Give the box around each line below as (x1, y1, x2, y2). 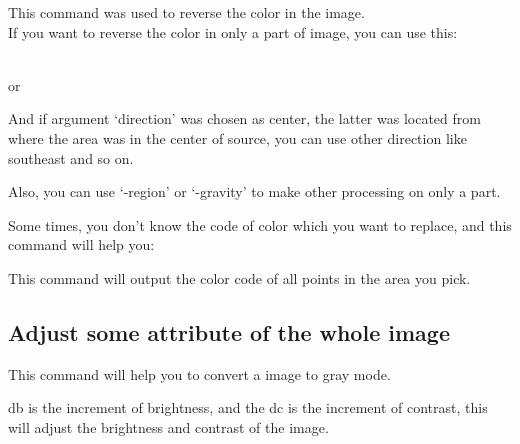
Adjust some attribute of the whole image (8, 316, 450, 347)
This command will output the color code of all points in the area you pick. (8, 267, 471, 288)
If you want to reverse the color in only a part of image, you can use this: (8, 21, 458, 42)
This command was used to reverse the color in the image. (8, 2, 365, 22)
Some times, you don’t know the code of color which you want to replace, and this (8, 214, 512, 235)
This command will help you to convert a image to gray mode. (8, 363, 391, 384)
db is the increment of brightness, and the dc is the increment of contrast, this (8, 397, 488, 418)
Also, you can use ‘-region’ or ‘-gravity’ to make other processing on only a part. (8, 181, 501, 202)
